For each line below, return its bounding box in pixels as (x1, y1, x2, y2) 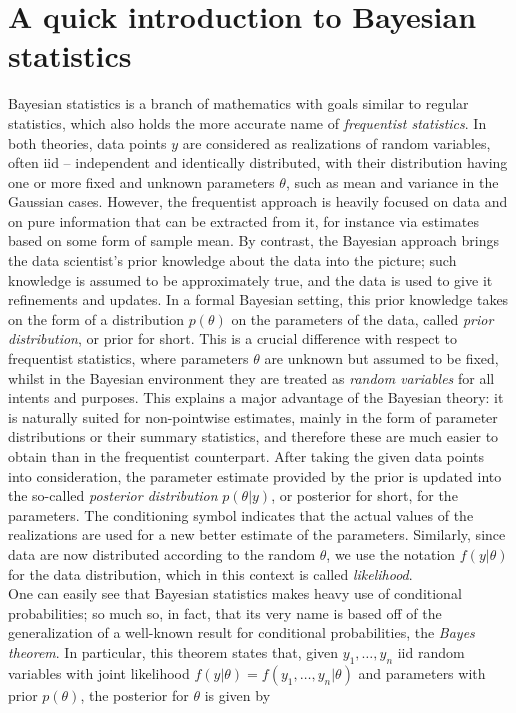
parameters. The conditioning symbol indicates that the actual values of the (8, 504, 474, 525)
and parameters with (358, 662, 486, 683)
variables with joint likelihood (8, 662, 190, 683)
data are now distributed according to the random (8, 543, 316, 564)
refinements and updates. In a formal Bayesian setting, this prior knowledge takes (8, 289, 509, 310)
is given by (204, 684, 271, 705)
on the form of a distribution (8, 308, 184, 329)
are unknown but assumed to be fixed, (264, 348, 499, 369)
